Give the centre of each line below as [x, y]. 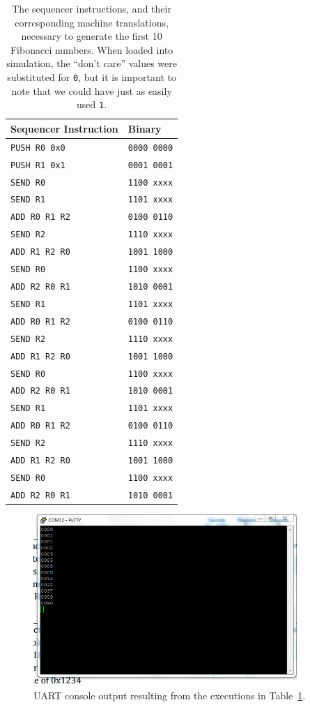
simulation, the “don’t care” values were [92, 63]
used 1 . [92, 104]
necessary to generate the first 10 [92, 36]
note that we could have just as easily [92, 90]
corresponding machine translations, [92, 22]
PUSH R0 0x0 [38, 148]
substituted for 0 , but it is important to [92, 76]
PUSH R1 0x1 [38, 165]
